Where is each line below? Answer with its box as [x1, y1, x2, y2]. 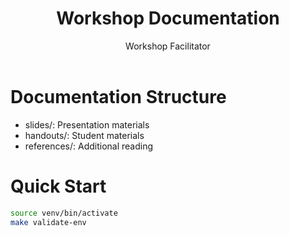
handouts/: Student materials [24, 129, 145, 141]
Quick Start [10, 175, 107, 197]
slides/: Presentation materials [24, 118, 150, 131]
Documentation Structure [10, 85, 227, 108]
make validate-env [10, 217, 87, 227]
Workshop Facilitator [125, 40, 211, 52]
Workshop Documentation [56, 7, 280, 30]
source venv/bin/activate [10, 208, 118, 218]
